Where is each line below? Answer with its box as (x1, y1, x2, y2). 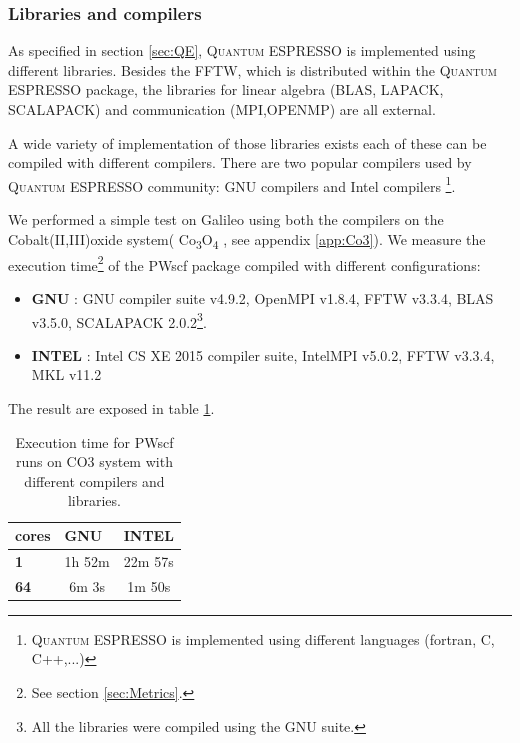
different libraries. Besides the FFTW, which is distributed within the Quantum (8, 59, 497, 80)
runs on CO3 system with (15, 451, 173, 472)
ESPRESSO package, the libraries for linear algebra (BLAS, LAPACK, (8, 79, 444, 100)
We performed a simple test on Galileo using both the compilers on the (8, 209, 444, 230)
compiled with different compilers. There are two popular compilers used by (8, 152, 472, 173)
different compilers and (24, 470, 165, 491)
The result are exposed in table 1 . (8, 398, 215, 419)
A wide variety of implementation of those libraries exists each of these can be (8, 132, 487, 153)
